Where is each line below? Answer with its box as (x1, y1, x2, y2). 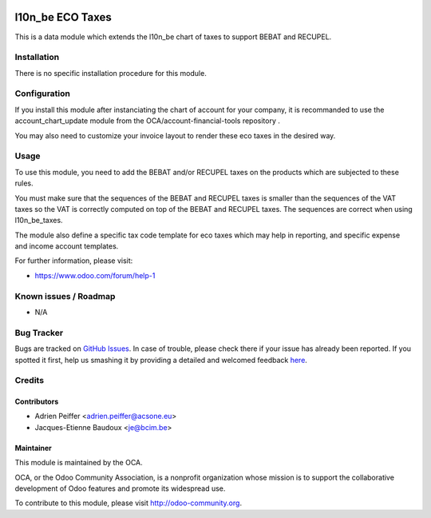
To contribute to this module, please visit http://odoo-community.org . (14, 498, 243, 508)
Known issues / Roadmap (14, 290, 116, 301)
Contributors (14, 396, 59, 407)
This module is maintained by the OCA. (14, 458, 143, 468)
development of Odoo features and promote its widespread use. (14, 484, 226, 493)
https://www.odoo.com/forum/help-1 (34, 270, 156, 280)
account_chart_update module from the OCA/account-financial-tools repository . (14, 116, 281, 126)
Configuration (14, 88, 71, 99)
